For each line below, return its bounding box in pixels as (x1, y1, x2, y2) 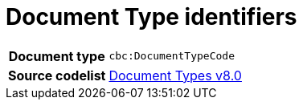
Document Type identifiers (6, 3, 297, 31)
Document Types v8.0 (109, 67, 242, 84)
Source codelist (8, 67, 106, 84)
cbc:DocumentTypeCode (109, 50, 235, 63)
